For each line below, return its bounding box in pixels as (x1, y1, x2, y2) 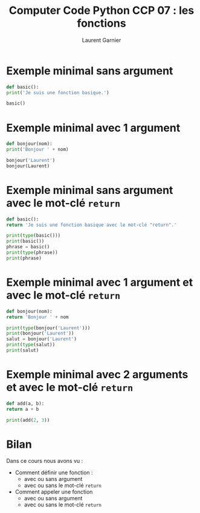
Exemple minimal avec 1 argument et (6, 276, 193, 289)
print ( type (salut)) (6, 342, 56, 348)
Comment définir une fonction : (15, 469, 93, 476)
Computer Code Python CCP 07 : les (8, 4, 195, 18)
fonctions (77, 16, 126, 30)
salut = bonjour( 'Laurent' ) (6, 336, 77, 342)
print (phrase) (6, 255, 42, 261)
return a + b (6, 406, 39, 412)
